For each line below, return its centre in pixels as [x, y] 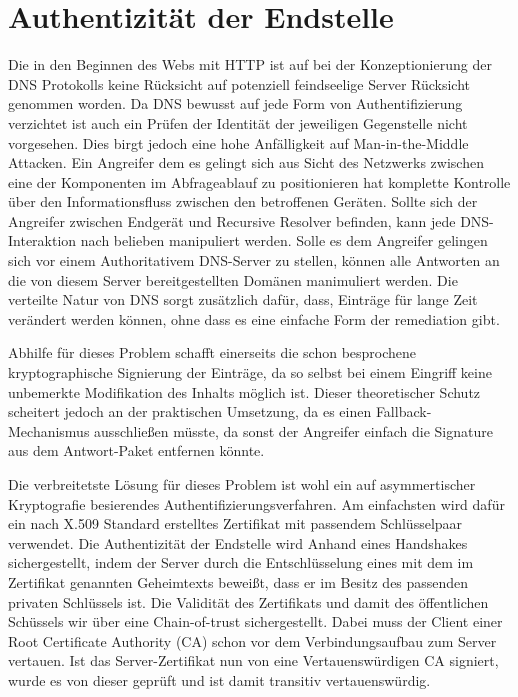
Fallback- [403, 411]
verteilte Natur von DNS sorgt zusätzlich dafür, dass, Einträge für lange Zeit [243, 299]
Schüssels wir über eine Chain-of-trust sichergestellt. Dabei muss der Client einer [255, 621]
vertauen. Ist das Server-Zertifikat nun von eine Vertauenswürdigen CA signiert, [253, 660]
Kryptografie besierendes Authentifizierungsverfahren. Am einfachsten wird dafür [256, 503]
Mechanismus [49, 430]
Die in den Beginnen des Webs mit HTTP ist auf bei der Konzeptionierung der [250, 64]
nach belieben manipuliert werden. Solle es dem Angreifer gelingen [284, 240]
